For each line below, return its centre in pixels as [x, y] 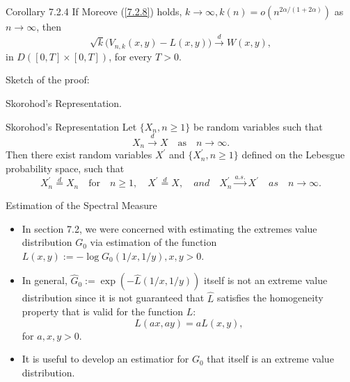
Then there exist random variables [79, 155]
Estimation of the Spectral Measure [81, 205]
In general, [45, 280]
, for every [130, 56]
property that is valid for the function [103, 312]
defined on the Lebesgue [293, 155]
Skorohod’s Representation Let [71, 126]
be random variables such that [258, 126]
